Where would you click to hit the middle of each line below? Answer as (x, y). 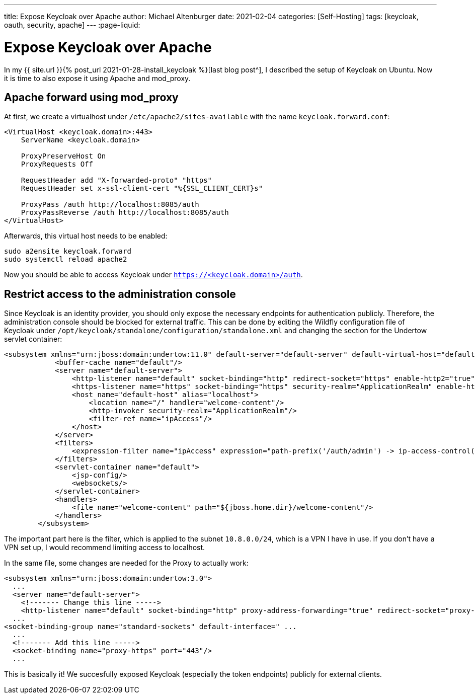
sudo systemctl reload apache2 (66, 259)
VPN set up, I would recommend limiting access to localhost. (105, 548)
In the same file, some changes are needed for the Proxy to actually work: (126, 563)
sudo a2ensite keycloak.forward (68, 251)
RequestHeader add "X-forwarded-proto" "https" (116, 180)
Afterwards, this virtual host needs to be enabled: (86, 236)
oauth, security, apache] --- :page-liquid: (72, 25)
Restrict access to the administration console (120, 294)
